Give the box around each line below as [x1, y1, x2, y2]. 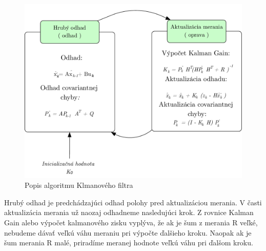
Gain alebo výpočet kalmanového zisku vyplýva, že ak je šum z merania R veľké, [4, 217, 258, 228]
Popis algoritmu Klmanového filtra [25, 180, 133, 190]
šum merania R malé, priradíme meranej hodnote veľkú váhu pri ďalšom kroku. [4, 237, 253, 248]
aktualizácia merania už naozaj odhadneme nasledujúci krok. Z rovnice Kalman [4, 207, 254, 218]
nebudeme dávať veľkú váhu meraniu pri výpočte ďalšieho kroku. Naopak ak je [4, 227, 252, 238]
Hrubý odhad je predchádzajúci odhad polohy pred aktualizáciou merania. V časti [4, 197, 262, 207]
